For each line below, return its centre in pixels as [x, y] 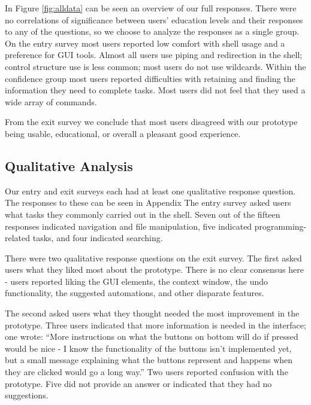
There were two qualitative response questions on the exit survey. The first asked [153, 258]
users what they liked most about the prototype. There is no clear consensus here [154, 270]
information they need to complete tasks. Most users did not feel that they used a [155, 90]
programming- [280, 226]
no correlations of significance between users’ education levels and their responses [154, 19]
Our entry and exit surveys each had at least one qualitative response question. [150, 191]
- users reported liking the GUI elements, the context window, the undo [137, 281]
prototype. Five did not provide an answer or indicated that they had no [138, 383]
